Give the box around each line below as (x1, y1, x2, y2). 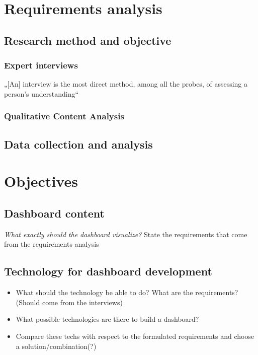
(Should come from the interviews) (16, 297, 123, 307)
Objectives (4, 171, 78, 191)
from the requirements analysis (4, 239, 99, 249)
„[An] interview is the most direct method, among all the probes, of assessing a (4, 79, 248, 89)
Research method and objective (4, 32, 171, 48)
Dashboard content (4, 205, 105, 221)
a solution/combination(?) (16, 340, 97, 351)
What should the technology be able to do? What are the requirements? (16, 287, 238, 298)
